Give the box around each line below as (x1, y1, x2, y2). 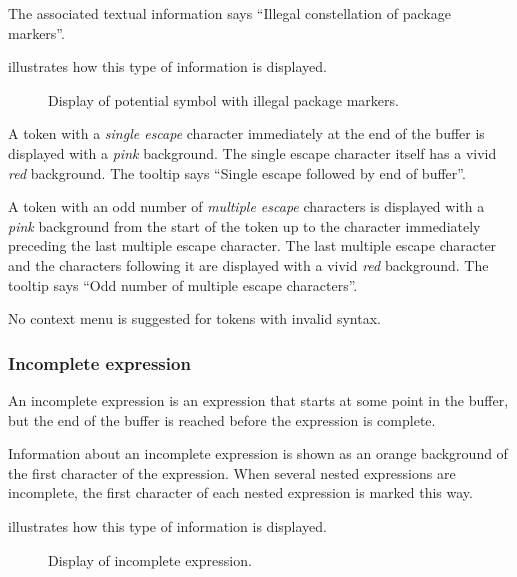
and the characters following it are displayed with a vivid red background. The (8, 254, 489, 275)
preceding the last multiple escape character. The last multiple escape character (8, 235, 497, 256)
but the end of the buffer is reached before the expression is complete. (8, 409, 436, 430)
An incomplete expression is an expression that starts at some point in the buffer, (8, 389, 509, 410)
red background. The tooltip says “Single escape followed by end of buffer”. (8, 162, 466, 183)
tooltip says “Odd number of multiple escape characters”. (8, 274, 358, 295)
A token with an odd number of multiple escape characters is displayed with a (8, 196, 485, 217)
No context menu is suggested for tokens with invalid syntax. (8, 308, 381, 329)
